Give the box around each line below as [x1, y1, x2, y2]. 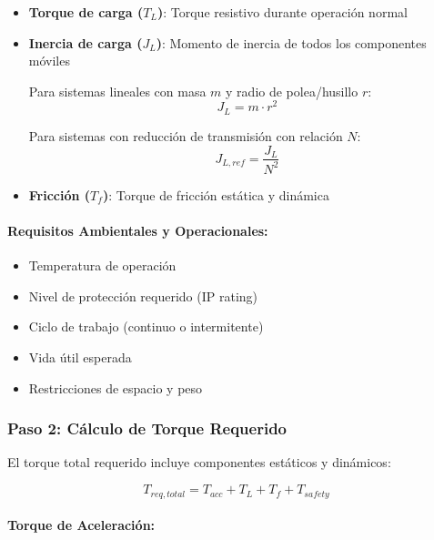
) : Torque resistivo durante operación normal [156, 3, 408, 21]
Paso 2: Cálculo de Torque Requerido [7, 417, 287, 440]
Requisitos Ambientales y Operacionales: [7, 221, 268, 240]
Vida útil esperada [28, 348, 132, 367]
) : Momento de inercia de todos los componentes [156, 33, 427, 52]
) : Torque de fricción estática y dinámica [102, 185, 329, 204]
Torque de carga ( [28, 3, 144, 21]
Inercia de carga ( [28, 33, 143, 52]
